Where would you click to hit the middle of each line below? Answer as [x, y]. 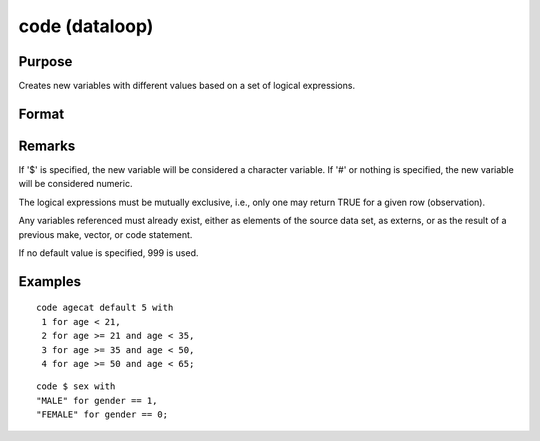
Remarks [47, 145]
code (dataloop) [86, 26]
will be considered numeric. [75, 184]
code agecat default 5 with [105, 308]
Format [41, 113]
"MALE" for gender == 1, [97, 400]
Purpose [45, 61]
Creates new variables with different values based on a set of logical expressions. [186, 86]
